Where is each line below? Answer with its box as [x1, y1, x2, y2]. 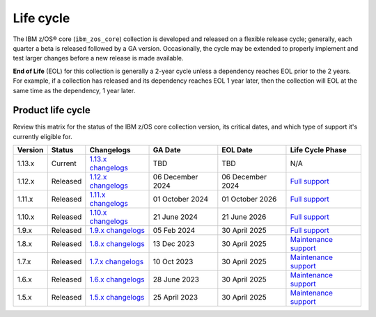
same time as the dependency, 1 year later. [13, 86, 136, 95]
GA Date [152, 145, 181, 155]
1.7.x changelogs [89, 257, 144, 267]
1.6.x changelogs [89, 275, 145, 284]
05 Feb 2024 [152, 226, 196, 236]
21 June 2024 [152, 212, 198, 222]
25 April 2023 [152, 293, 198, 302]
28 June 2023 [152, 275, 200, 284]
